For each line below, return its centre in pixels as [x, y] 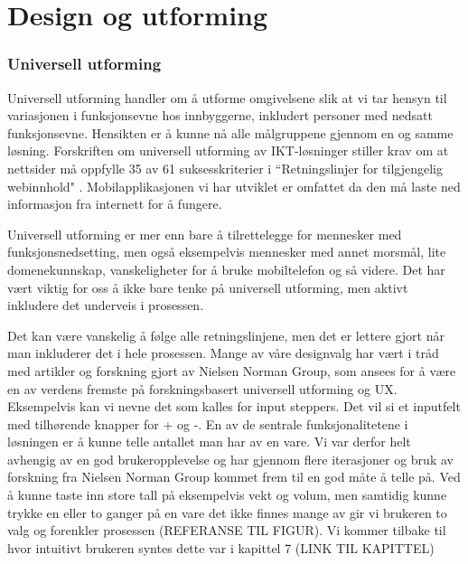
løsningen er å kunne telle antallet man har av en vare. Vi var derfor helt [209, 442]
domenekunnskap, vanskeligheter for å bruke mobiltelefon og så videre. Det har [226, 269]
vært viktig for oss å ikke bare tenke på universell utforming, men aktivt [208, 287]
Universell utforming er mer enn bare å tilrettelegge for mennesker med [205, 234]
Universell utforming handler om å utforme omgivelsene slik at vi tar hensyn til [227, 97]
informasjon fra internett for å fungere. [115, 204]
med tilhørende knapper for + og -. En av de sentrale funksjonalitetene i [208, 423]
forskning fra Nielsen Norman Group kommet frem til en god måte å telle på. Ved [234, 477]
